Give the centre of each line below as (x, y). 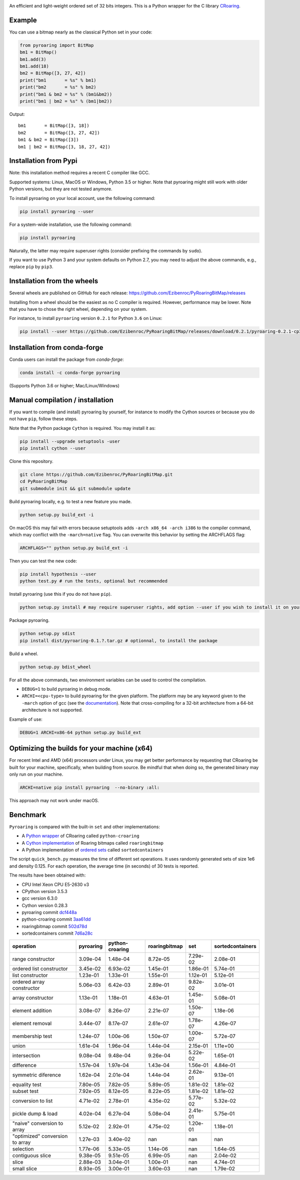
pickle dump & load (35, 1114)
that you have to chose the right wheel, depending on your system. (78, 309)
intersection (26, 1056)
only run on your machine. (36, 774)
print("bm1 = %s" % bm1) (58, 80)
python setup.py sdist (47, 634)
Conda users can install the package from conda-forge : (67, 359)
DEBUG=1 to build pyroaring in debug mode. (67, 689)
